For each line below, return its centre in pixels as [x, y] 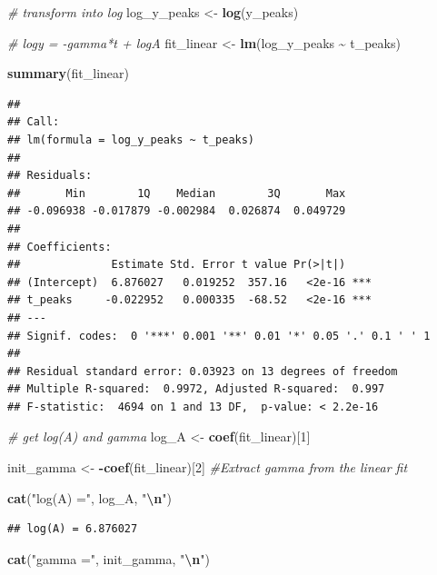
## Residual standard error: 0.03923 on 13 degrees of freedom [203, 371]
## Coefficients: [60, 247]
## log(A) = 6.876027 [73, 529]
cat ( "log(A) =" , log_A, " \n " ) [89, 497]
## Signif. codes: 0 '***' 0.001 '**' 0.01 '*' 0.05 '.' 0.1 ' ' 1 [219, 336]
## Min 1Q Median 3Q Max [177, 193]
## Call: [34, 122]
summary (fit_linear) [68, 73]
